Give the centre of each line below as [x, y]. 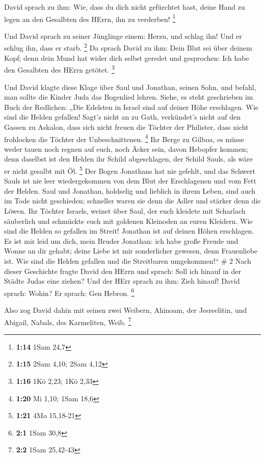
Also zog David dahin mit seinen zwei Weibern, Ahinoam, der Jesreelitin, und [126, 310]
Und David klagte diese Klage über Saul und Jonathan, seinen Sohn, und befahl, [130, 87]
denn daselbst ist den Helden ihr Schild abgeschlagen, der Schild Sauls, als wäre [128, 159]
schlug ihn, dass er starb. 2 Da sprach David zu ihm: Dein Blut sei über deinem [128, 47]
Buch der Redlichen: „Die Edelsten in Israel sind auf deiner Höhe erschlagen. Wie [131, 107]
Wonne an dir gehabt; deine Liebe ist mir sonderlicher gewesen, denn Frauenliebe [131, 251]
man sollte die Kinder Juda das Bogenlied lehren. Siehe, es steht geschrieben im [129, 97]
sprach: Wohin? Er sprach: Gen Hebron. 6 [69, 292]
